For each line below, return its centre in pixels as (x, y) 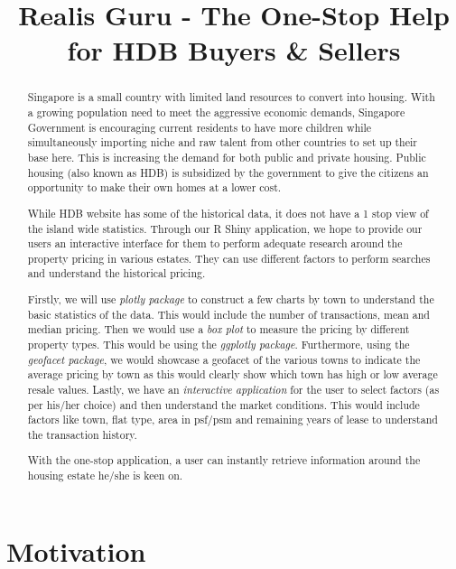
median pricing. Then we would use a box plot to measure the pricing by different (219, 329)
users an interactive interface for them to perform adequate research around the (215, 243)
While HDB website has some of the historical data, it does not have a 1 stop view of (228, 213)
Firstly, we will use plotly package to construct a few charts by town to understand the (231, 299)
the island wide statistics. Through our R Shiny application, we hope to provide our (225, 228)
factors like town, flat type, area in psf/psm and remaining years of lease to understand (233, 420)
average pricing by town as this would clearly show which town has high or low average (233, 374)
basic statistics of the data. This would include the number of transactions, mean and (228, 314)
